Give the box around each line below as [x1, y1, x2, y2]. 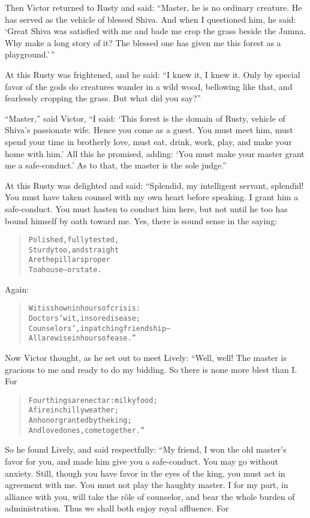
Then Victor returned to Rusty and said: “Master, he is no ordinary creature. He [5, 1, 302, 13]
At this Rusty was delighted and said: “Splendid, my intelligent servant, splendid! [5, 179, 304, 191]
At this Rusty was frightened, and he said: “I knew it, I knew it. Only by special [5, 68, 300, 80]
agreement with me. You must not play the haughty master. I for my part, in [5, 478, 288, 491]
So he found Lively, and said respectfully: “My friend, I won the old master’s [5, 443, 287, 456]
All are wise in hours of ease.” [28, 334, 136, 343]
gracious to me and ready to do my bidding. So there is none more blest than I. [5, 363, 297, 375]
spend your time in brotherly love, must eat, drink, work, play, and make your [5, 135, 292, 147]
